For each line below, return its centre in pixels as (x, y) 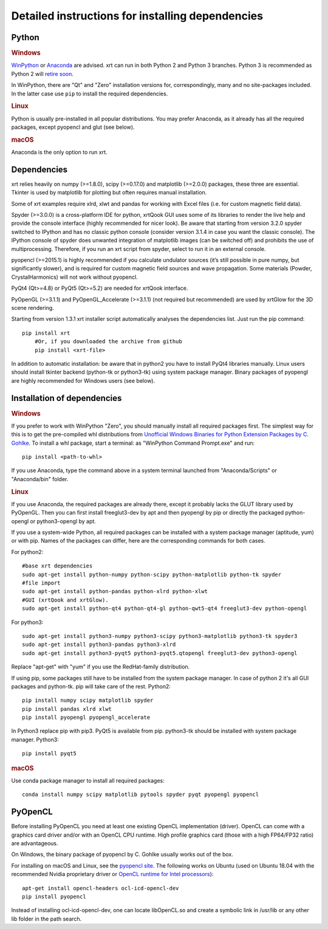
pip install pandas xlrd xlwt (67, 709)
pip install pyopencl (54, 896)
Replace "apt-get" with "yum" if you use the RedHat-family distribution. (101, 667)
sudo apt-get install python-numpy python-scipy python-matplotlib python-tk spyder (152, 574)
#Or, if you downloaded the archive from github (108, 341)
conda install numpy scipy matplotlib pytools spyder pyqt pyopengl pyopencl (141, 795)
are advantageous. (35, 843)
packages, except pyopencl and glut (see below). (73, 127)
